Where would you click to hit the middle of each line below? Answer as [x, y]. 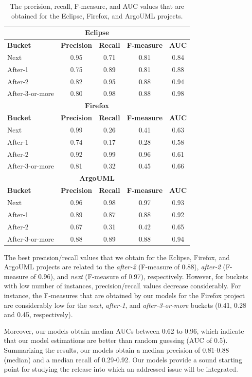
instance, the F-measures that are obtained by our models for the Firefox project [125, 295]
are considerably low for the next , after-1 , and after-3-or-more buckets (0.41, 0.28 [125, 305]
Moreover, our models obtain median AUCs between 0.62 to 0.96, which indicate [124, 330]
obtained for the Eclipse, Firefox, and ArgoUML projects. [97, 15]
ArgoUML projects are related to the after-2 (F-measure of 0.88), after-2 [112, 267]
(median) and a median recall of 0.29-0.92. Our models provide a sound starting [123, 359]
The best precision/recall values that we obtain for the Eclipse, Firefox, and [117, 257]
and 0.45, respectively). [38, 314]
